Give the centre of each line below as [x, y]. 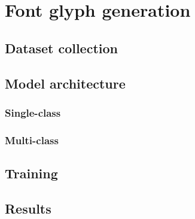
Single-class [33, 112]
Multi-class [32, 140]
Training [31, 173]
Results [28, 208]
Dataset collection [61, 48]
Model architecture [65, 83]
